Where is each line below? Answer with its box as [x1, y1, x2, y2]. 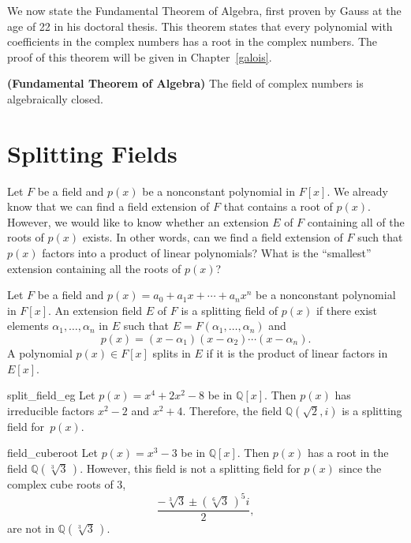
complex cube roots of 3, [7, 476, 126, 492]
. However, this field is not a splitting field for [80, 460, 301, 476]
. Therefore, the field [182, 402, 282, 418]
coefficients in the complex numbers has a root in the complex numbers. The [7, 33, 377, 50]
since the [338, 460, 382, 476]
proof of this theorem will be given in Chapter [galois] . [7, 48, 272, 65]
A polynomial [7, 345, 73, 361]
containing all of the [307, 213, 405, 230]
